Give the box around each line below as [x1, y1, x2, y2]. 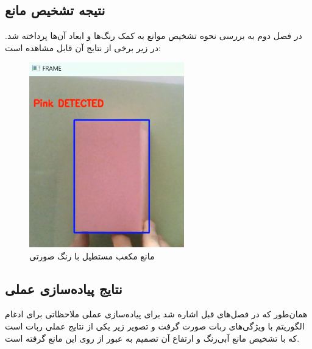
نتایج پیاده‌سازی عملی [5, 279, 122, 298]
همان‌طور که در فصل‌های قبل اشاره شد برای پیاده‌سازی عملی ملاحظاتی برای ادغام [5, 308, 308, 320]
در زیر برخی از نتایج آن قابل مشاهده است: [5, 41, 161, 54]
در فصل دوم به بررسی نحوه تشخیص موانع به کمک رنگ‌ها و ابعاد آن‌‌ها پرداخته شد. [5, 29, 302, 42]
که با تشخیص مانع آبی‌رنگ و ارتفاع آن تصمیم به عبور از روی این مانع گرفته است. [5, 331, 300, 344]
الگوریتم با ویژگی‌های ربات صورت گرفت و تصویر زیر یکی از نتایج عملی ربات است [5, 320, 305, 333]
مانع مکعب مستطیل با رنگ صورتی [29, 249, 155, 262]
